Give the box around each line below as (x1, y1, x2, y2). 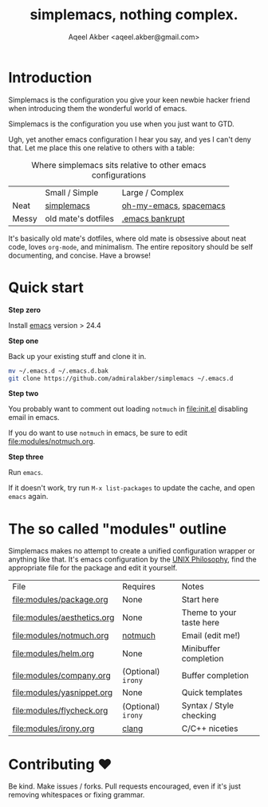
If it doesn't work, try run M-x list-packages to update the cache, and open (8, 483, 255, 493)
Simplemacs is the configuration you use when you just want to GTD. (8, 118, 235, 129)
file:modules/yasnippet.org (12, 687, 113, 698)
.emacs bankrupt (121, 213, 185, 224)
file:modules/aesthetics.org (12, 612, 115, 623)
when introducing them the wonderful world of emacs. (8, 103, 187, 113)
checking (181, 710, 217, 721)
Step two (8, 389, 39, 398)
